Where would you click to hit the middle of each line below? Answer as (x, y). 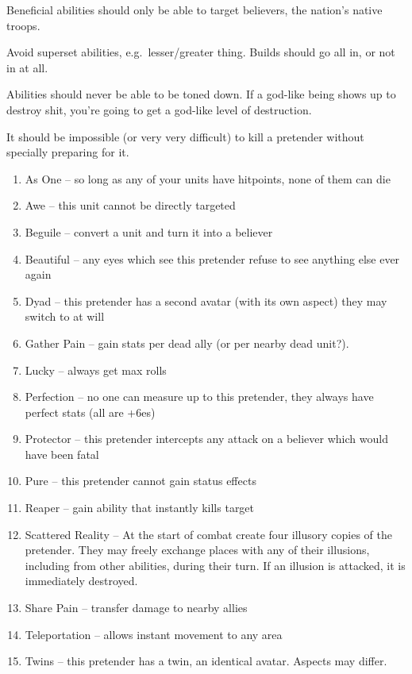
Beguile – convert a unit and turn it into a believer (149, 231)
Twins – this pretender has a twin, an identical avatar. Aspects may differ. (206, 661)
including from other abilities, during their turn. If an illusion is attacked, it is (215, 565)
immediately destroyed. (81, 581)
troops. (23, 25)
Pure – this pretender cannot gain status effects (141, 481)
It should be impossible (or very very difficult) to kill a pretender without (185, 136)
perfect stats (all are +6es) (90, 412)
